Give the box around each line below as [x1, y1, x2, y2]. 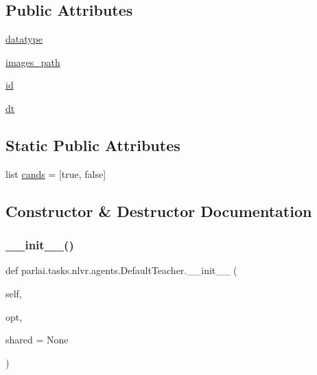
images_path [5, 54, 60, 69]
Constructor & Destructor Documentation [5, 200, 312, 221]
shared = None [5, 332, 69, 347]
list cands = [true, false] [5, 166, 106, 181]
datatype [5, 32, 43, 46]
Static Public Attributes [5, 134, 180, 155]
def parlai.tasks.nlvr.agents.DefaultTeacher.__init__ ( [5, 263, 237, 277]
